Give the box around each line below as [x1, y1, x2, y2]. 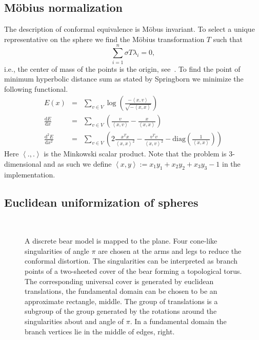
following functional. [4, 83, 68, 94]
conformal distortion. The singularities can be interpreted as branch [25, 255, 238, 266]
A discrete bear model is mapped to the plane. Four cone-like [25, 235, 217, 246]
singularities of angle [25, 245, 89, 256]
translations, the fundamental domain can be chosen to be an [25, 286, 217, 296]
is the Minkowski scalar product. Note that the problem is [44, 148, 227, 159]
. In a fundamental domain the [130, 315, 227, 326]
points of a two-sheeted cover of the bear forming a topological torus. [25, 265, 242, 276]
